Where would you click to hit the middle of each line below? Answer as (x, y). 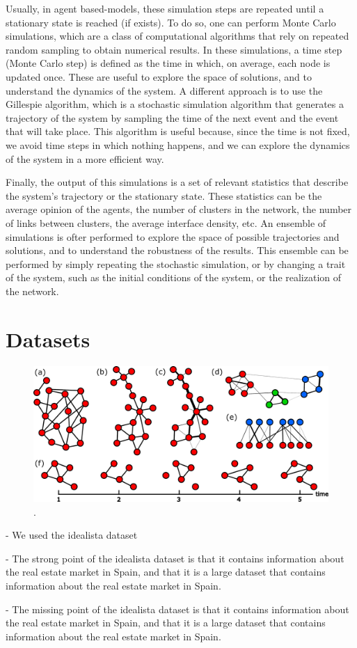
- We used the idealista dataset (72, 535)
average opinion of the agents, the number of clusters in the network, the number (179, 209)
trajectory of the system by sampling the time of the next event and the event (172, 117)
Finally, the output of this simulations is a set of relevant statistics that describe (177, 182)
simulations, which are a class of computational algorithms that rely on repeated (177, 36)
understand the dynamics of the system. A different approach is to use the (164, 90)
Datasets (48, 339)
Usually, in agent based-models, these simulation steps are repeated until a (165, 8)
